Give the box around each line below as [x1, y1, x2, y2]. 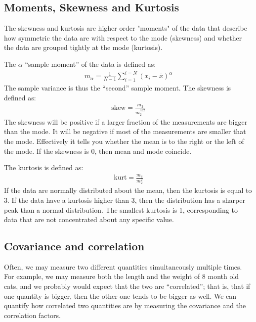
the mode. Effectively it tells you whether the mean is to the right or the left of [4, 136, 244, 146]
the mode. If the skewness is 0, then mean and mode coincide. [4, 145, 192, 156]
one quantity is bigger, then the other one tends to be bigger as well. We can [4, 290, 237, 301]
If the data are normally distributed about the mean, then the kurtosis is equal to [4, 185, 252, 195]
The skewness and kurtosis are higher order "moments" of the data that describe [4, 23, 247, 33]
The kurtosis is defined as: [4, 162, 84, 173]
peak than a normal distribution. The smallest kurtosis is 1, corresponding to [4, 204, 238, 215]
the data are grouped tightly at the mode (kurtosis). [4, 42, 163, 52]
